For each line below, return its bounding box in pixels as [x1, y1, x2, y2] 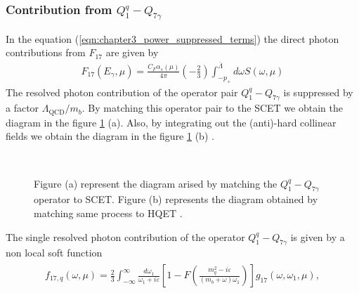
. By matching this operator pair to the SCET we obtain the [81, 100, 343, 115]
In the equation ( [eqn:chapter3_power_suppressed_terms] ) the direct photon [6, 31, 339, 46]
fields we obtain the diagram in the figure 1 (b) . [6, 129, 214, 143]
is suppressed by [283, 84, 353, 99]
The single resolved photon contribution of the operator [6, 229, 245, 244]
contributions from [6, 45, 86, 60]
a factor [6, 100, 39, 115]
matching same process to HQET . [34, 206, 183, 221]
